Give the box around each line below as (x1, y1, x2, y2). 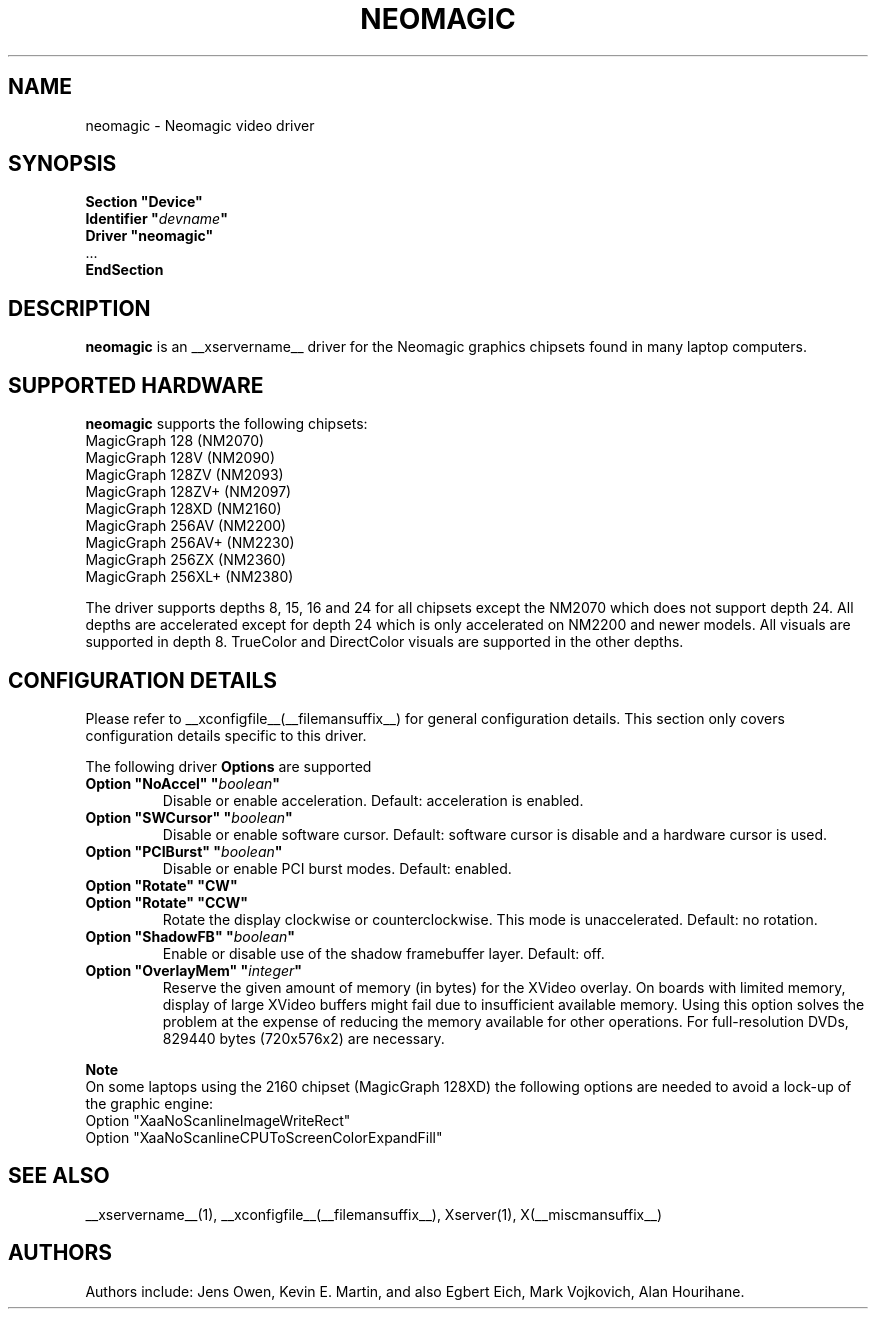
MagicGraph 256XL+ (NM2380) (85, 568, 294, 586)
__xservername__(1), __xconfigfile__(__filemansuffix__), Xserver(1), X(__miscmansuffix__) (85, 1205, 663, 1223)
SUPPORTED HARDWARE (8, 372, 264, 398)
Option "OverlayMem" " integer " (85, 961, 303, 979)
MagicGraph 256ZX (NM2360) (85, 551, 287, 569)
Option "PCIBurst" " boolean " (85, 842, 283, 860)
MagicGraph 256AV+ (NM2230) (85, 534, 295, 552)
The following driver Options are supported (85, 757, 372, 775)
